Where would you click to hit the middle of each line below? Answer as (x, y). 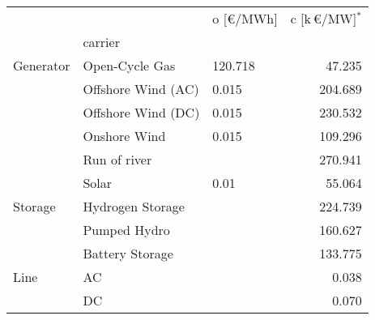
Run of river (117, 159)
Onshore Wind (124, 136)
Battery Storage (128, 253)
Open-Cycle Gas (129, 65)
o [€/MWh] (245, 18)
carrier (101, 42)
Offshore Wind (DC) (141, 112)
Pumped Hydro (126, 230)
